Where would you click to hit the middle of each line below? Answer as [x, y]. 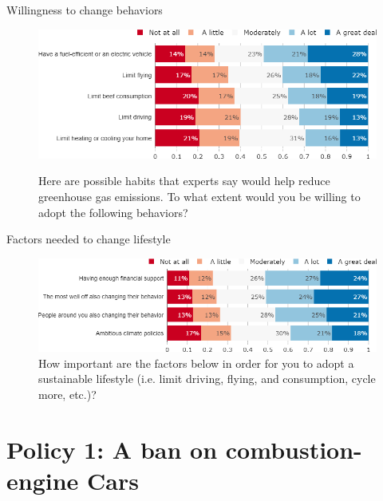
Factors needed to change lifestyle [89, 239]
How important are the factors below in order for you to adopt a [196, 363]
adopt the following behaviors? [113, 212]
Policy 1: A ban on [112, 449]
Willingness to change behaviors [85, 10]
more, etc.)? [67, 394]
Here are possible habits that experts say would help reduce [184, 181]
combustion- [294, 449]
